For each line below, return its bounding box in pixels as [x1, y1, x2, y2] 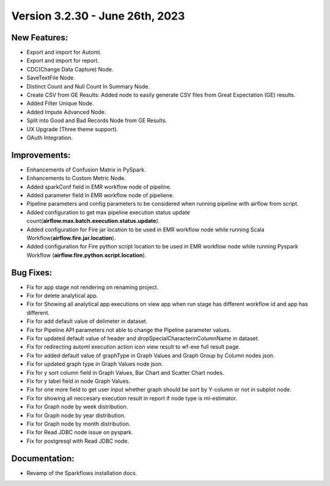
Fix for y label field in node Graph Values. [26, 377, 131, 385]
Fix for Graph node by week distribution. [26, 403, 128, 410]
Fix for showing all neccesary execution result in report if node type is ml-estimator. [26, 394, 238, 402]
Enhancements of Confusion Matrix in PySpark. [26, 165, 146, 173]
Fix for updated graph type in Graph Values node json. [26, 360, 163, 368]
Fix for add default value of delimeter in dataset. [26, 317, 148, 325]
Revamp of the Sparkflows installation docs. [26, 469, 137, 476]
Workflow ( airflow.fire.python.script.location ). [26, 251, 147, 259]
